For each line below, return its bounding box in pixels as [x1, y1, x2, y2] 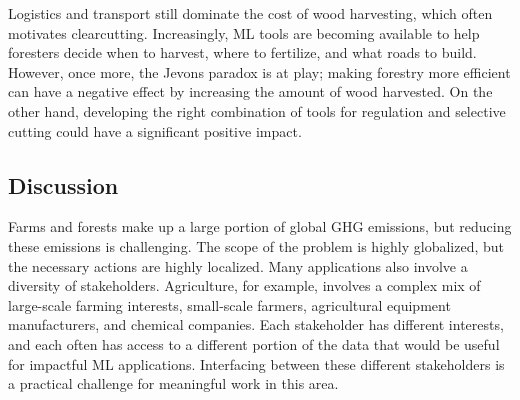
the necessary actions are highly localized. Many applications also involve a [8, 255, 468, 276]
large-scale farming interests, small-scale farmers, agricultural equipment [8, 294, 451, 315]
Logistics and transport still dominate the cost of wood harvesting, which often [8, 3, 493, 23]
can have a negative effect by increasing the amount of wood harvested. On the [8, 81, 493, 102]
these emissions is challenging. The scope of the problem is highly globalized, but [8, 235, 505, 256]
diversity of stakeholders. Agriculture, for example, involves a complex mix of [8, 275, 481, 296]
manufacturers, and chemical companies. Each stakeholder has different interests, [8, 314, 504, 335]
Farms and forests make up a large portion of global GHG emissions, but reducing [8, 216, 512, 237]
